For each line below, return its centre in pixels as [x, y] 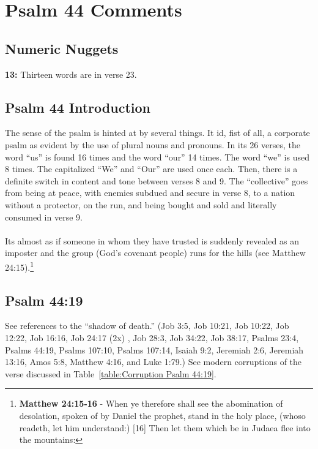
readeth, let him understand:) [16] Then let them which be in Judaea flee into [165, 427]
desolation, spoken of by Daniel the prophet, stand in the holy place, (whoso [162, 415]
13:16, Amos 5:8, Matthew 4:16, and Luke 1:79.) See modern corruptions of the [153, 362]
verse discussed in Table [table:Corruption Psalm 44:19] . [111, 373]
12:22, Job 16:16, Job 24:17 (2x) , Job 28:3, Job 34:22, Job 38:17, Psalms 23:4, [152, 337]
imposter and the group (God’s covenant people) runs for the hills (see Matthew [155, 253]
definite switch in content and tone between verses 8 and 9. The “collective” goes [157, 180]
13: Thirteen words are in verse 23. [71, 74]
